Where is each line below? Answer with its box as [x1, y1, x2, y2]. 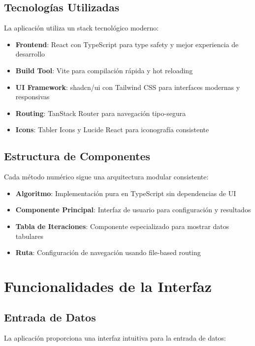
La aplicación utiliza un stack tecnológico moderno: [4, 23, 159, 33]
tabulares [15, 231, 43, 241]
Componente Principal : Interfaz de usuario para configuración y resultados [15, 204, 251, 215]
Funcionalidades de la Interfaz [4, 276, 212, 296]
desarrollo [15, 49, 45, 59]
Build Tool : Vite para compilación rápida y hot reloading [15, 65, 193, 75]
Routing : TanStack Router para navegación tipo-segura [15, 108, 186, 118]
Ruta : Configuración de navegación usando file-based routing [15, 247, 201, 258]
